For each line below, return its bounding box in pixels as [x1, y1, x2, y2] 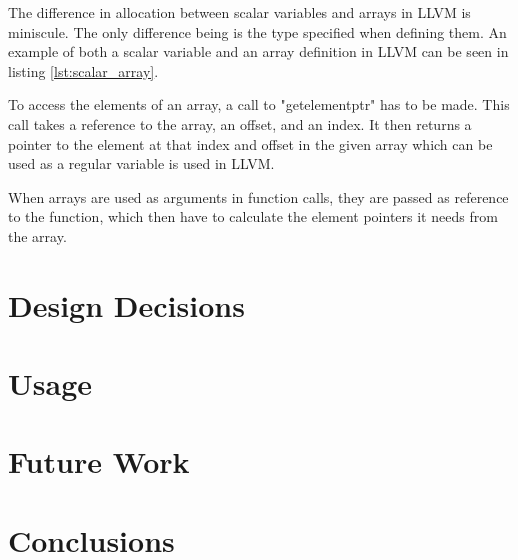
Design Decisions [8, 284, 245, 325]
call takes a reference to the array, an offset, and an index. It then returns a [8, 113, 472, 134]
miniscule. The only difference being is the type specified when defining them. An [8, 21, 507, 42]
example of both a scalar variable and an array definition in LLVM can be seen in [8, 41, 509, 62]
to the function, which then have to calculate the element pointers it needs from [8, 206, 498, 227]
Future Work [8, 441, 190, 482]
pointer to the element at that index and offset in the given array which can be [8, 133, 493, 154]
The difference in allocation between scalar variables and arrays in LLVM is [8, 2, 471, 22]
